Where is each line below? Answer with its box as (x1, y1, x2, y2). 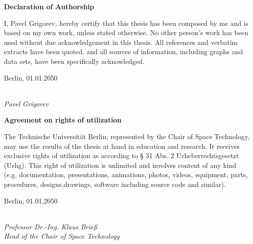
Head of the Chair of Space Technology (4, 231, 120, 241)
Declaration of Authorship (4, 1, 94, 11)
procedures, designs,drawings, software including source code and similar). (4, 179, 226, 189)
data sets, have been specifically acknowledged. (4, 56, 144, 66)
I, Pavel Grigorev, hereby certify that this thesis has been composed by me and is (4, 18, 249, 28)
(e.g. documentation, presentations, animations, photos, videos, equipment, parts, (4, 169, 248, 180)
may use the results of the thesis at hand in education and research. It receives (4, 141, 240, 151)
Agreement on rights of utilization (4, 115, 122, 125)
